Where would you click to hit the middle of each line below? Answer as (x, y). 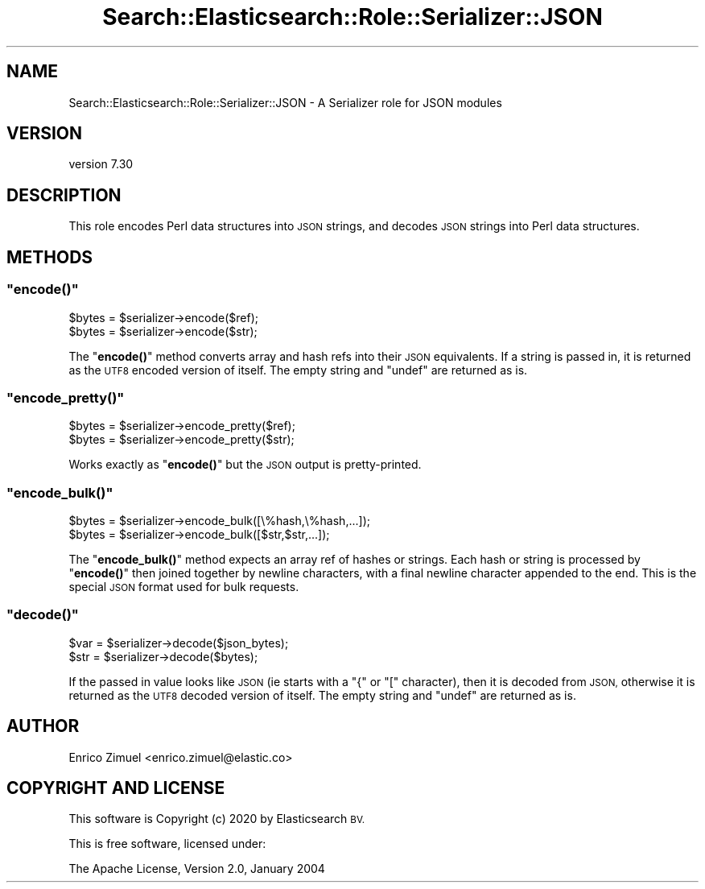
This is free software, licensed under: (167, 844)
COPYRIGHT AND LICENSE (116, 788)
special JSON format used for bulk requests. (184, 587)
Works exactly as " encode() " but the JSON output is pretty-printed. (245, 465)
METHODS (50, 257)
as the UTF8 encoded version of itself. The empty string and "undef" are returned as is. (298, 370)
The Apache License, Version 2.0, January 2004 (197, 869)
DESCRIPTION (64, 195)
